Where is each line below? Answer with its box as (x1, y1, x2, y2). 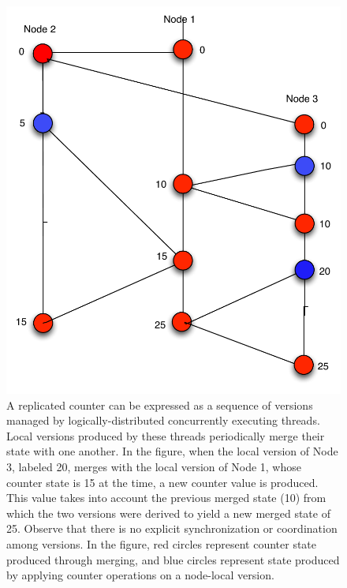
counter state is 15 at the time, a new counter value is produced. (6, 474, 319, 490)
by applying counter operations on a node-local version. (6, 567, 274, 583)
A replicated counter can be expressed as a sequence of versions (6, 396, 313, 413)
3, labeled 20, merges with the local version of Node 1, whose (6, 458, 301, 474)
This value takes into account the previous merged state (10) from (6, 489, 326, 506)
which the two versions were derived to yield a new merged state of (6, 504, 330, 521)
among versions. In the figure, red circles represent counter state (6, 535, 317, 552)
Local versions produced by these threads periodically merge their (6, 427, 325, 444)
